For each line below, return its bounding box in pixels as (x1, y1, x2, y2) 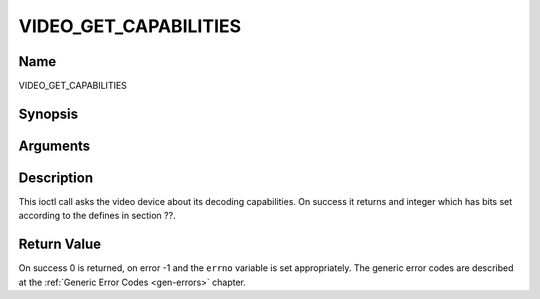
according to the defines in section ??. (18, 210, 176, 222)
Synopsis (18, 105, 79, 122)
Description (18, 169, 94, 186)
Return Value (18, 236, 102, 253)
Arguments (18, 137, 91, 154)
